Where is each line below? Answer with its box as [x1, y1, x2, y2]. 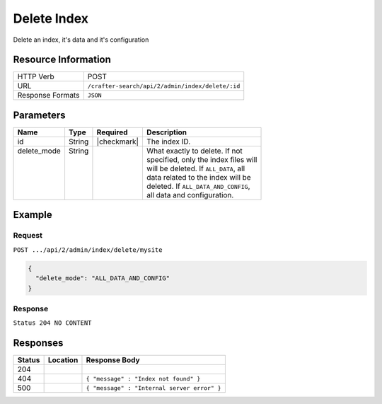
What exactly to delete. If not [146, 146, 243, 156]
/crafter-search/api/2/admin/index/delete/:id [87, 82, 241, 90]
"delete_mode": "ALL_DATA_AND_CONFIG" [35, 275, 170, 282]
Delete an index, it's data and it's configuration [13, 35, 149, 44]
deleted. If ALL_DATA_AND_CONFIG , [146, 181, 250, 191]
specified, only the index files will [146, 154, 257, 164]
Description [146, 127, 187, 137]
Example [13, 209, 52, 221]
